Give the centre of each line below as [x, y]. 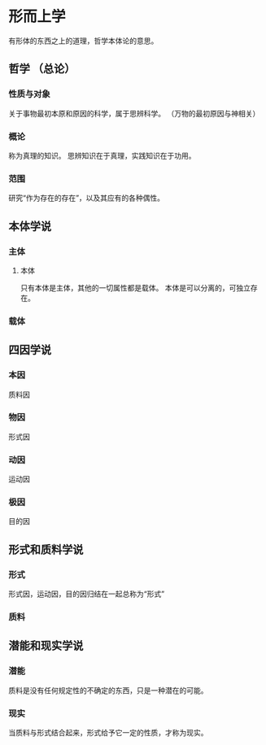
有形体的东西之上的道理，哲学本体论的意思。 [83, 41]
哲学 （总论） [42, 69]
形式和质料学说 [46, 549]
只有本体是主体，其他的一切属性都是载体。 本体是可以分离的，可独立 [135, 288]
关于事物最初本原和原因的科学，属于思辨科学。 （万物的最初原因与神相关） [134, 113]
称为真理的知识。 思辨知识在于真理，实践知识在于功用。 [102, 155]
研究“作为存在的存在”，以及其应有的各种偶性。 [87, 198]
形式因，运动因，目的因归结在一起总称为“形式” [87, 594]
